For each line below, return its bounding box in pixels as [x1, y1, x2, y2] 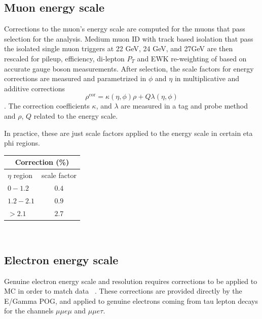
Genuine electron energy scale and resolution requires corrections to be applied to [4, 275, 257, 286]
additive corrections [4, 83, 65, 93]
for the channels [4, 305, 54, 316]
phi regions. [4, 137, 40, 148]
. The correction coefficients [4, 100, 90, 111]
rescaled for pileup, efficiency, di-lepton [4, 53, 125, 63]
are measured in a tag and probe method [121, 100, 248, 111]
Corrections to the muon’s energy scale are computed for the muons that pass [4, 23, 245, 34]
